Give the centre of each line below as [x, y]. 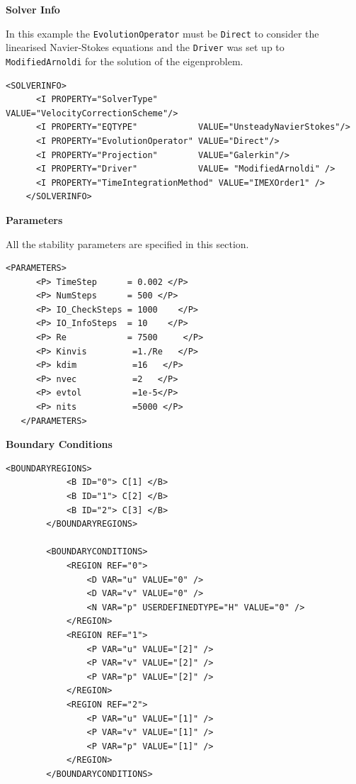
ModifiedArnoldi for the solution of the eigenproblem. [125, 61]
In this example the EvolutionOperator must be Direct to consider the [162, 33]
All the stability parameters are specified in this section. [127, 243]
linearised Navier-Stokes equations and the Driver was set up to [145, 47]
